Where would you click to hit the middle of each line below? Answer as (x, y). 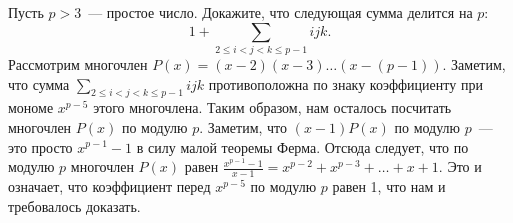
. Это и (460, 166)
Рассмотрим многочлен (78, 63)
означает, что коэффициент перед (109, 185)
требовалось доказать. (74, 205)
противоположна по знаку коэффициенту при (345, 83)
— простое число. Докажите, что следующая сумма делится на (280, 12)
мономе (31, 107)
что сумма (39, 83)
